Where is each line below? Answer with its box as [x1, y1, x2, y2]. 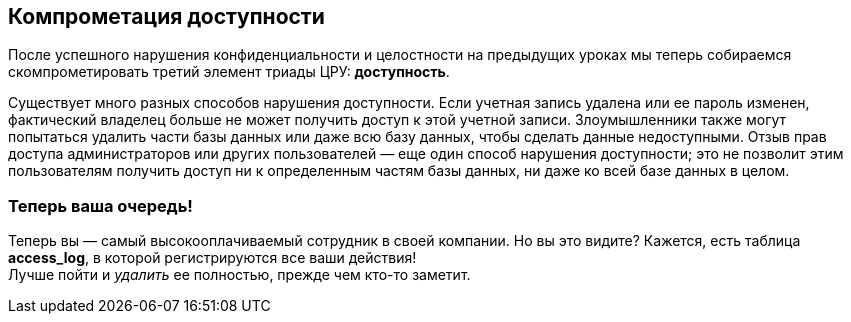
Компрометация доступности [8, 4, 325, 29]
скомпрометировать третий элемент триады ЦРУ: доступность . [8, 63, 450, 81]
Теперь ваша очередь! [8, 195, 193, 216]
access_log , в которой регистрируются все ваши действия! [8, 249, 417, 267]
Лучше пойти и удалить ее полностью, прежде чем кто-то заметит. [8, 266, 471, 284]
